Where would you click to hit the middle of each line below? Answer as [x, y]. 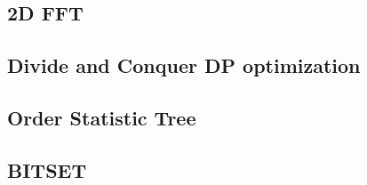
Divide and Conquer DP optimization [184, 65]
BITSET [47, 169]
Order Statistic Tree [102, 117]
